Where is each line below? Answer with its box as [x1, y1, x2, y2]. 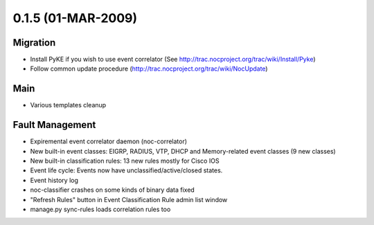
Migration [12, 37, 56, 48]
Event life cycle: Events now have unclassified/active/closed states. [30, 166, 223, 174]
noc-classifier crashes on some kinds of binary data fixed [30, 186, 195, 194]
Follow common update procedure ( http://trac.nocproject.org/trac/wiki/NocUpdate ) [30, 64, 268, 73]
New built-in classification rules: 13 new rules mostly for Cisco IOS [30, 156, 220, 165]
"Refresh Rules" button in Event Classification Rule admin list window [30, 195, 228, 204]
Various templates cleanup [30, 101, 107, 109]
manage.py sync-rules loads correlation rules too [30, 205, 171, 213]
